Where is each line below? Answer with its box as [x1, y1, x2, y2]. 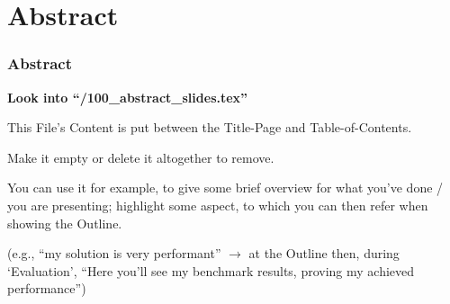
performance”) [7, 279, 86, 298]
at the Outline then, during [248, 244, 400, 263]
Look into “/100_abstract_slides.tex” [7, 87, 248, 106]
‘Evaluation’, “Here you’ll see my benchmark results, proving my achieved [7, 261, 415, 280]
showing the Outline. [7, 213, 122, 232]
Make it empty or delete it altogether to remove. [7, 148, 274, 166]
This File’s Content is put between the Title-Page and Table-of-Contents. [7, 118, 412, 137]
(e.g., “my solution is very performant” [7, 244, 221, 263]
